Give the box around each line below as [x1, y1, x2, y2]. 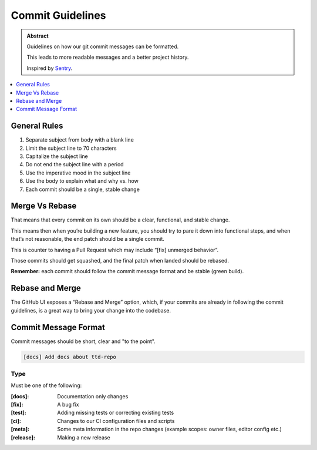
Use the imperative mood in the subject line [25, 169, 131, 176]
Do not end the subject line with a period [25, 161, 124, 168]
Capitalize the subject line [25, 153, 88, 160]
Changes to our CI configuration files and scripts [57, 417, 175, 424]
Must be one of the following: [11, 382, 82, 389]
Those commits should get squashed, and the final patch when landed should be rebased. [11, 257, 229, 264]
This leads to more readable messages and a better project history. [26, 53, 189, 61]
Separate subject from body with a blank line [25, 136, 134, 143]
